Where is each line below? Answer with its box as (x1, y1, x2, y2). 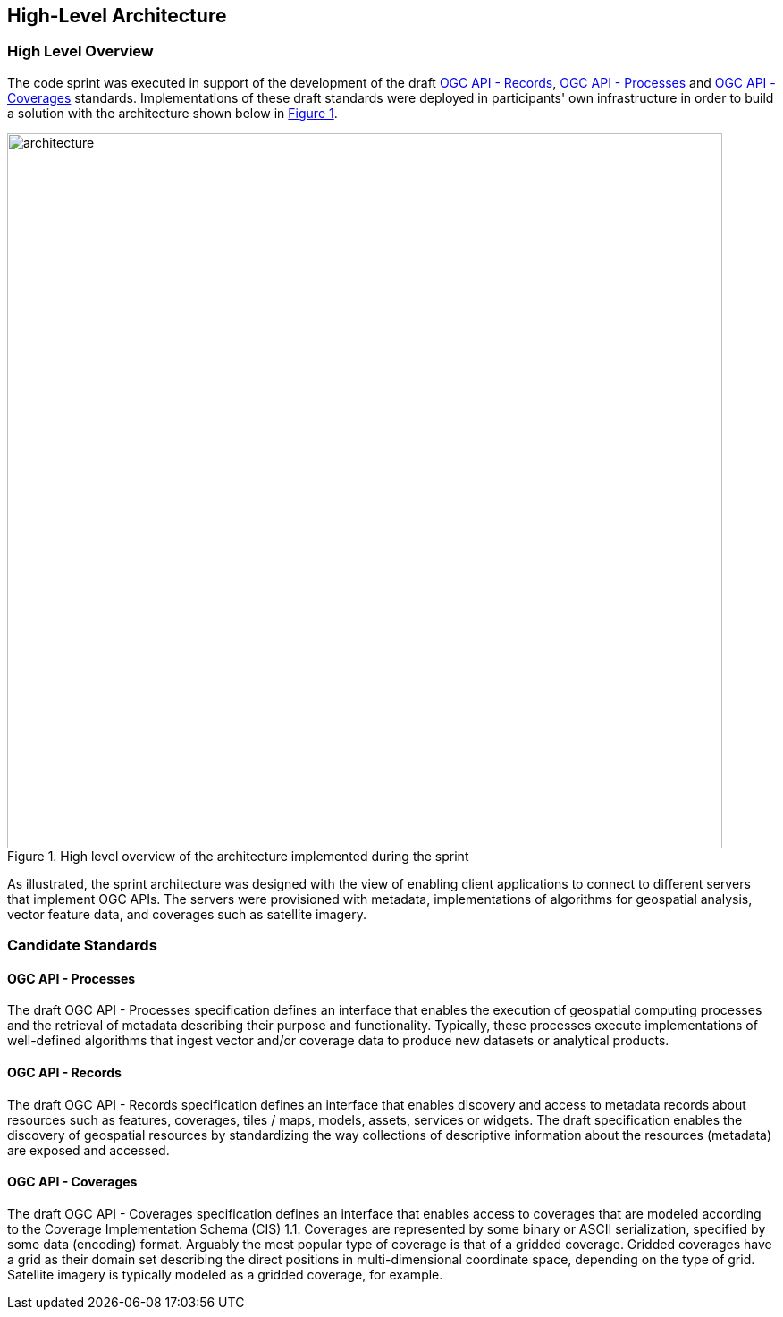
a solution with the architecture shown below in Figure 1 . (7, 105, 338, 121)
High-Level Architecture (7, 4, 227, 27)
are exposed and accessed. (7, 1142, 170, 1158)
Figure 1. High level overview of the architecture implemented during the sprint (7, 848, 469, 864)
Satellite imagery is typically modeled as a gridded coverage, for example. (7, 1266, 443, 1282)
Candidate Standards (7, 936, 157, 955)
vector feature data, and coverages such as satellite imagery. (7, 906, 367, 922)
